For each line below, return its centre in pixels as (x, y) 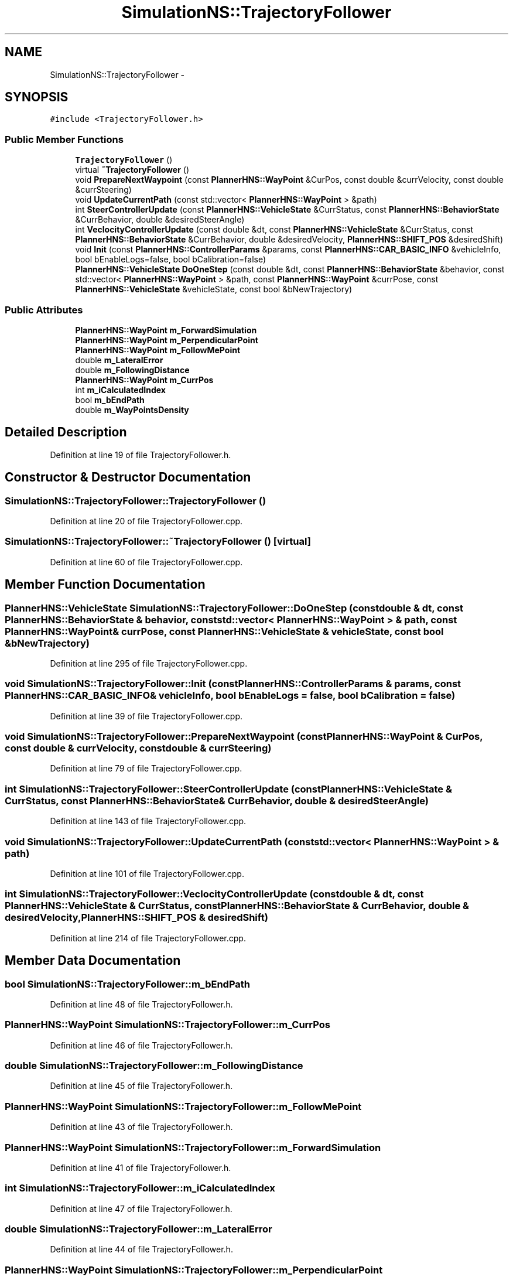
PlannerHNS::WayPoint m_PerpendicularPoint (167, 340)
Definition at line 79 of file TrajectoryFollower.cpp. (146, 769)
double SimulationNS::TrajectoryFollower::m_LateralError (138, 1229)
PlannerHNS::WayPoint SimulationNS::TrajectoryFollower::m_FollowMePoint (183, 1106)
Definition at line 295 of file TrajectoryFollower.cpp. (149, 663)
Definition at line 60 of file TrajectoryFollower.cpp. (146, 562)
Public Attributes (44, 310)
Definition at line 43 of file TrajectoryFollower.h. (141, 1127)
